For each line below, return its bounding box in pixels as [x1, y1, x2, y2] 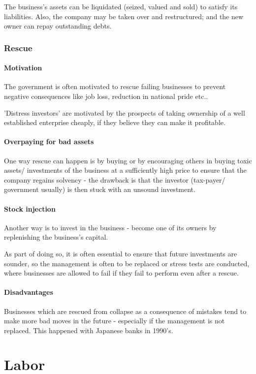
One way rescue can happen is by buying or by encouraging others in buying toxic [4, 155, 252, 165]
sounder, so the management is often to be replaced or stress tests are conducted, [4, 258, 250, 268]
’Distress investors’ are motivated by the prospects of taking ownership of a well [4, 107, 245, 118]
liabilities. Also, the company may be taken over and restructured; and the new [4, 11, 244, 21]
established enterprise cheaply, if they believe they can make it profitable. [4, 117, 225, 127]
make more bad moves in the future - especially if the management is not [4, 315, 225, 326]
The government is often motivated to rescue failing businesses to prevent [4, 81, 226, 92]
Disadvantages [4, 287, 53, 297]
